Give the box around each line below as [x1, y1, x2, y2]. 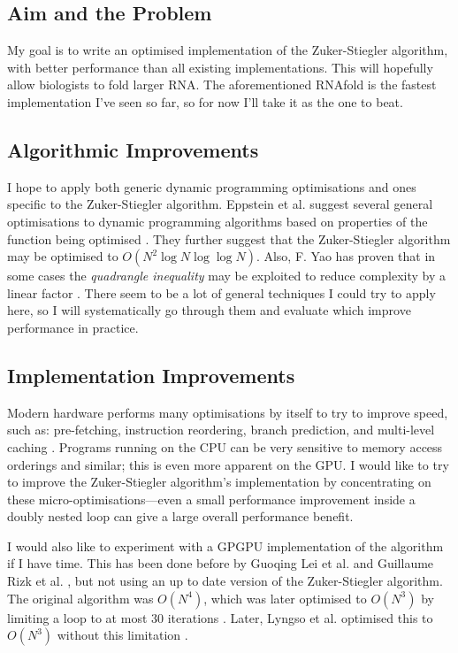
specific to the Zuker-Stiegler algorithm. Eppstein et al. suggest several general [7, 195, 433, 213]
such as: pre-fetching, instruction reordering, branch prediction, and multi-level [7, 420, 435, 439]
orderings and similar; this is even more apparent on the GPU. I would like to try [7, 455, 449, 473]
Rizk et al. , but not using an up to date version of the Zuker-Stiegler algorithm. [7, 572, 443, 590]
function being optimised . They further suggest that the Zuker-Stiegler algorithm [7, 229, 451, 248]
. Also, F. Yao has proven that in [256, 247, 436, 265]
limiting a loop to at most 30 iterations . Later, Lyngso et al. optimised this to [7, 608, 433, 626]
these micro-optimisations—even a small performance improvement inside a [7, 489, 416, 508]
